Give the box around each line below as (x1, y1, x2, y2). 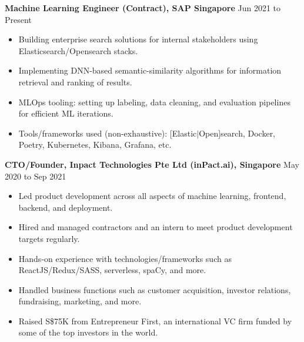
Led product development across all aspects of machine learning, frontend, (18, 190, 286, 202)
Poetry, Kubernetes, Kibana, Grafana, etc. (18, 138, 172, 151)
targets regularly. (18, 232, 80, 244)
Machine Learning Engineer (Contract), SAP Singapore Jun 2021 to (5, 2, 281, 14)
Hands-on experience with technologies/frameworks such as (18, 252, 232, 264)
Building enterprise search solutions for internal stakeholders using (18, 33, 258, 45)
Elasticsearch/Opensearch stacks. (18, 44, 138, 57)
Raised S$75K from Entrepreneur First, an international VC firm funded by (18, 314, 292, 327)
